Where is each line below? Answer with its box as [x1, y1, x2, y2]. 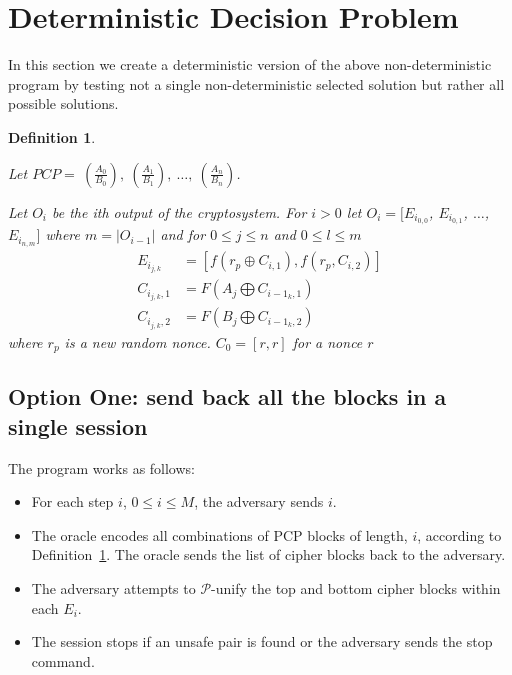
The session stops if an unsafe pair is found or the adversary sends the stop [31, 631, 493, 652]
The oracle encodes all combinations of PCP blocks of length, [31, 524, 408, 545]
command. [31, 650, 95, 671]
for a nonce [292, 331, 363, 352]
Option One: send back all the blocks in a [8, 381, 447, 412]
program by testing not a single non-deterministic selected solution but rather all [8, 73, 505, 94]
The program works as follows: [8, 457, 195, 478]
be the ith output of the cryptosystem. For [52, 201, 307, 222]
